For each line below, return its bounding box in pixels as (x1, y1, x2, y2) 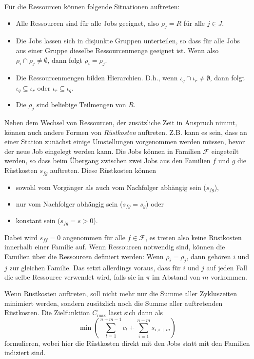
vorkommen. (211, 272, 247, 282)
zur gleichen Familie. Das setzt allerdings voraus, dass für (9, 262, 181, 272)
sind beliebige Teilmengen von (37, 99, 126, 110)
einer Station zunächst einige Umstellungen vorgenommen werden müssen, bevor (4, 136, 245, 147)
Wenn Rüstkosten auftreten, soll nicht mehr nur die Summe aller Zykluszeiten (4, 288, 237, 299)
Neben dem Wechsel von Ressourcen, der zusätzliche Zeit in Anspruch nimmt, (4, 117, 237, 128)
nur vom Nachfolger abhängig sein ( (16, 198, 123, 208)
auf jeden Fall (206, 262, 247, 272)
